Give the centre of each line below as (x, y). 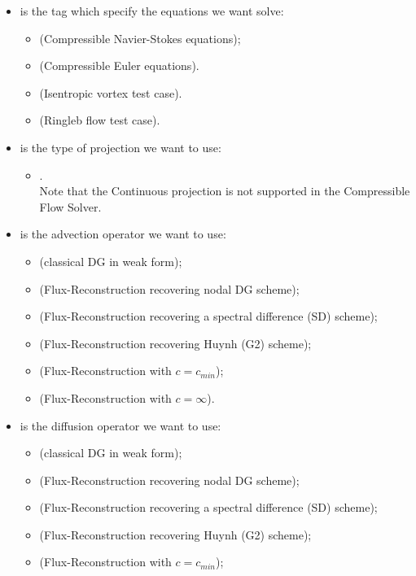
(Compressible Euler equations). (119, 65)
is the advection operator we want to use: (123, 234)
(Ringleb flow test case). (100, 120)
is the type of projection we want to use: (120, 147)
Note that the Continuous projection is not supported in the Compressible (225, 191)
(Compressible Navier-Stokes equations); (140, 38)
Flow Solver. (70, 206)
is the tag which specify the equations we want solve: (152, 11)
